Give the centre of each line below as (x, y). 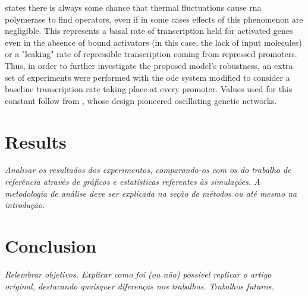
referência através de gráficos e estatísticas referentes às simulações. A (133, 182)
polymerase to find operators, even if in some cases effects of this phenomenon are (154, 19)
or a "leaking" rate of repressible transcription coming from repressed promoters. (151, 54)
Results (36, 141)
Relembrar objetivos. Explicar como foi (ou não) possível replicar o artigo (138, 274)
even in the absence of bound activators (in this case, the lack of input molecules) (153, 42)
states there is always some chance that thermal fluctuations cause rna (133, 7)
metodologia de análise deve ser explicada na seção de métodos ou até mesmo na (151, 193)
